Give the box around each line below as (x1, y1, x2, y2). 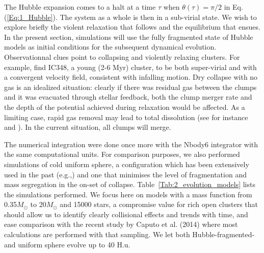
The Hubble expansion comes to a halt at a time (4, 2, 156, 12)
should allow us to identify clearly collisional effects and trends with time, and (4, 209, 248, 219)
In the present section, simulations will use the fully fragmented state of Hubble (4, 31, 253, 42)
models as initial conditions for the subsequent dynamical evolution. (4, 41, 217, 52)
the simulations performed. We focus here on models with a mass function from (4, 189, 252, 199)
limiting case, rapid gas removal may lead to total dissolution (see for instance (4, 111, 248, 122)
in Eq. (224, 2, 243, 12)
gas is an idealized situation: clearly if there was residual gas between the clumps (4, 81, 257, 92)
